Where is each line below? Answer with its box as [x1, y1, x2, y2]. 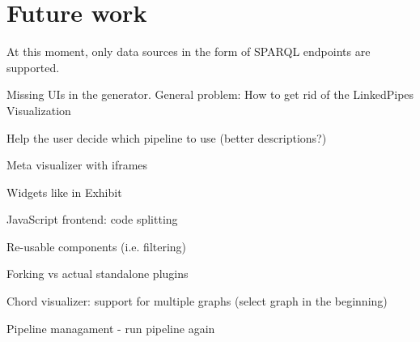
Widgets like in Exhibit [6, 183, 122, 200]
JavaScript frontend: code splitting [6, 211, 178, 228]
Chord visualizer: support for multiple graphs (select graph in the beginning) [6, 293, 388, 310]
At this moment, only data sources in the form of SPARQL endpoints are [6, 43, 371, 60]
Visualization [6, 101, 71, 118]
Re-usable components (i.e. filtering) [6, 237, 187, 254]
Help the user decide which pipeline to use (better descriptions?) [6, 129, 327, 146]
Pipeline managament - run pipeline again [6, 319, 215, 336]
